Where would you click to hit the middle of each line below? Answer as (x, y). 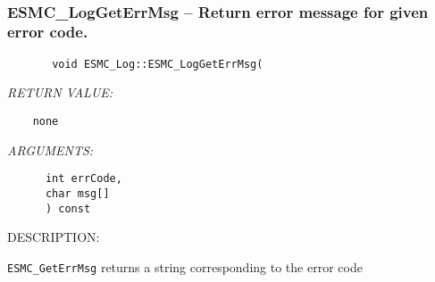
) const (68, 208)
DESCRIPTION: (54, 237)
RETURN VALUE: (60, 92)
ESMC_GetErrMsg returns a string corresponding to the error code (185, 266)
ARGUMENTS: (50, 149)
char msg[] (77, 193)
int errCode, (84, 179)
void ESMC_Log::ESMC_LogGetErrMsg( (158, 64)
